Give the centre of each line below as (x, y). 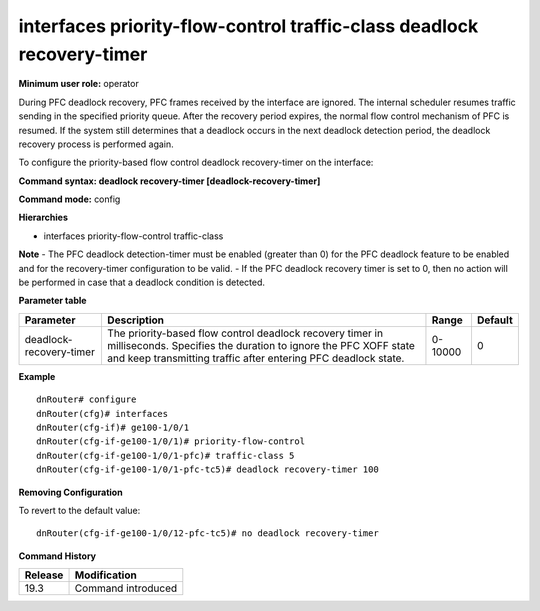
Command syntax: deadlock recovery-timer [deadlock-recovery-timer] (169, 181)
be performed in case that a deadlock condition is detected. (141, 282)
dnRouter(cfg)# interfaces (102, 413)
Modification (105, 575)
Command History (57, 556)
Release (44, 575)
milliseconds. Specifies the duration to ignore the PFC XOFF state (260, 345)
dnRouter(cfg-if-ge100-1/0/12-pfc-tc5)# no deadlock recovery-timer (207, 533)
